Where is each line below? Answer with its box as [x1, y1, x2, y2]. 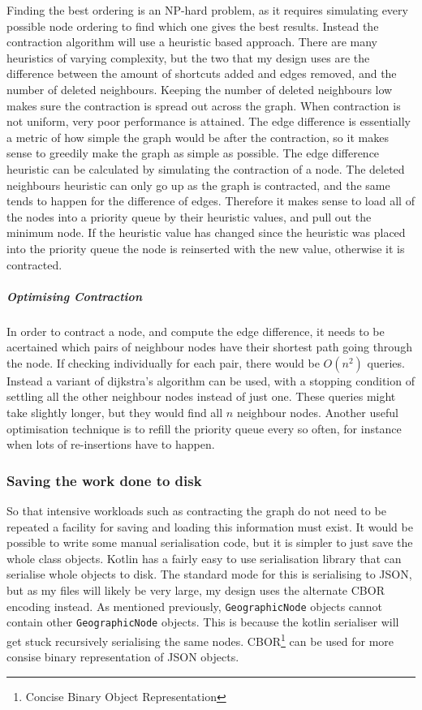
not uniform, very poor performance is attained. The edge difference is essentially [6, 113, 411, 130]
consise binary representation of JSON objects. [6, 648, 239, 665]
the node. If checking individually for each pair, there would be [6, 354, 320, 371]
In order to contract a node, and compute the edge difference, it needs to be [6, 322, 385, 339]
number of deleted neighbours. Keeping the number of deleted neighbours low [6, 80, 393, 97]
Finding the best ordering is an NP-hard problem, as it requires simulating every [6, 2, 408, 18]
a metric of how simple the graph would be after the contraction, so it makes [6, 128, 389, 145]
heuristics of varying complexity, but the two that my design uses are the [6, 49, 370, 66]
